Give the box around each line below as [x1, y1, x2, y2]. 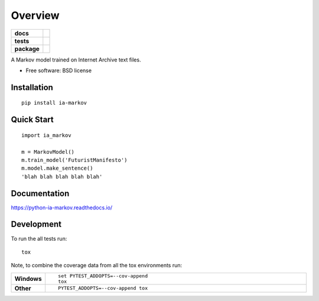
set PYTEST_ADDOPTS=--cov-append [58, 273, 148, 279]
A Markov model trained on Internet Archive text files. [11, 56, 141, 63]
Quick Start [11, 115, 54, 125]
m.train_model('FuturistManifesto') [21, 157, 128, 163]
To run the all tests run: [11, 235, 67, 242]
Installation [11, 82, 53, 92]
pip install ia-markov [21, 99, 87, 106]
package [14, 44, 40, 53]
